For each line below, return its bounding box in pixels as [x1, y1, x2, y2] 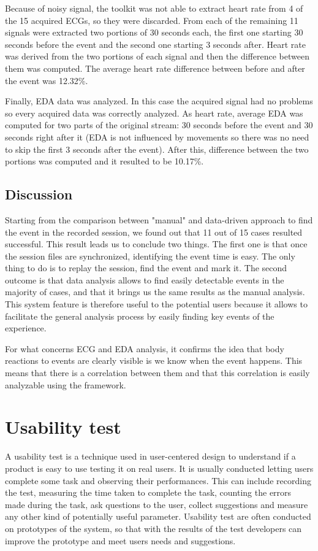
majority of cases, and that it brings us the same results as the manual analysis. [5, 285, 305, 298]
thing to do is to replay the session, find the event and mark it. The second [5, 261, 287, 274]
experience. [5, 322, 47, 334]
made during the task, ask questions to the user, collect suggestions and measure [5, 498, 308, 511]
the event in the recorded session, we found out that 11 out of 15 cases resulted [5, 225, 303, 238]
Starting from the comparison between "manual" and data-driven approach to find [5, 213, 313, 226]
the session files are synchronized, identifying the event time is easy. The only [5, 249, 295, 262]
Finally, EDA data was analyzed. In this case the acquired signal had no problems [5, 94, 313, 107]
